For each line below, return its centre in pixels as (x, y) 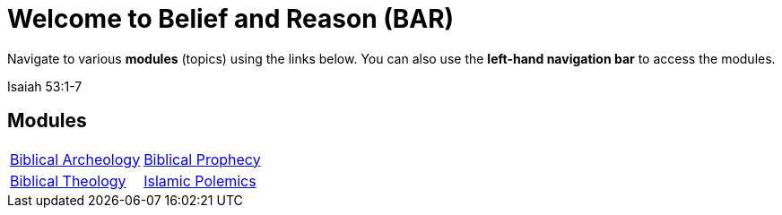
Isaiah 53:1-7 (45, 86)
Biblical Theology (68, 181)
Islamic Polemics (200, 181)
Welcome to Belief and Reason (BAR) (231, 19)
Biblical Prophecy (202, 159)
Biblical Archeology (75, 159)
